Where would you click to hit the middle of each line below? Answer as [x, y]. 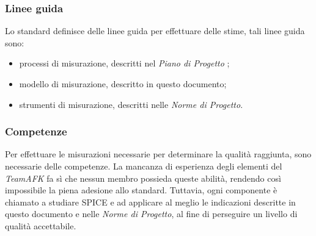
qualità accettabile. [41, 225]
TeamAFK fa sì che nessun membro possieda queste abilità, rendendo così [143, 178]
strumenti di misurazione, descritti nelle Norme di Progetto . [131, 104]
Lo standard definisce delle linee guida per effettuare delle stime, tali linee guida [155, 31]
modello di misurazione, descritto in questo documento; [123, 84]
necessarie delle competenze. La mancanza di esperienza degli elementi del [144, 166]
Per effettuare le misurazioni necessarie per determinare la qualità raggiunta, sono [158, 154]
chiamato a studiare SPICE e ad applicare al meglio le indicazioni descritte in [150, 202]
